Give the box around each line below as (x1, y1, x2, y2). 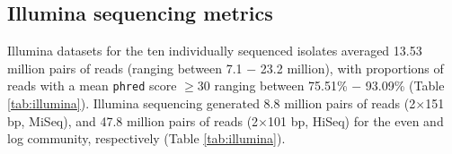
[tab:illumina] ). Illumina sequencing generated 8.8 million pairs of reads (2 (7, 94, 416, 113)
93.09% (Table (365, 76, 445, 95)
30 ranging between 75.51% (197, 76, 348, 95)
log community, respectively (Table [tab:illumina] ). (7, 129, 286, 148)
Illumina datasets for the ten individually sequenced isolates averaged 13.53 (7, 41, 422, 60)
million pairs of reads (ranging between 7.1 (7, 58, 243, 77)
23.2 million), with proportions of (260, 58, 444, 77)
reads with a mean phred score (7, 76, 177, 95)
